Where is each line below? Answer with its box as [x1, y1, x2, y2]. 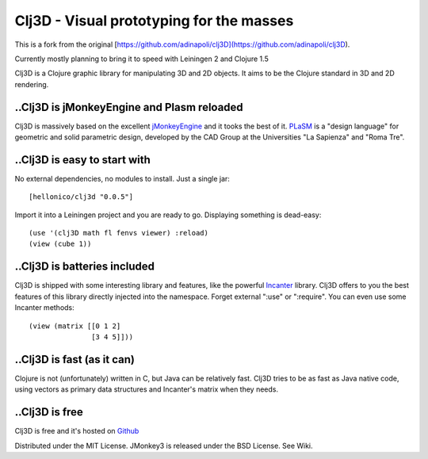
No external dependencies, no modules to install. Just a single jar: [14, 174, 230, 183]
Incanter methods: [14, 303, 75, 312]
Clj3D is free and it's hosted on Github [14, 426, 139, 436]
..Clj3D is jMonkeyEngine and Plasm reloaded [14, 100, 243, 114]
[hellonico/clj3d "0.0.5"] [29, 193, 134, 201]
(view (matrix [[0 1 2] [29, 321, 121, 331]
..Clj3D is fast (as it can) [14, 353, 135, 366]
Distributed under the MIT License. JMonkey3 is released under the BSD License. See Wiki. [14, 441, 313, 450]
